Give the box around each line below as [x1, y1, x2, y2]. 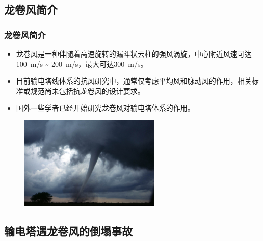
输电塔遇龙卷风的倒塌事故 [4, 223, 133, 238]
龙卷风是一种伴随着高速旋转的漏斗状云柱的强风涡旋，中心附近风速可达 [16, 48, 252, 59]
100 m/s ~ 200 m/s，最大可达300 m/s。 [16, 58, 148, 69]
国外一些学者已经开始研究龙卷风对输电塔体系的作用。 [16, 102, 195, 113]
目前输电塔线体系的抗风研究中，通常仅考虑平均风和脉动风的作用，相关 [16, 75, 252, 86]
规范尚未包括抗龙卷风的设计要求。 [30, 85, 145, 96]
